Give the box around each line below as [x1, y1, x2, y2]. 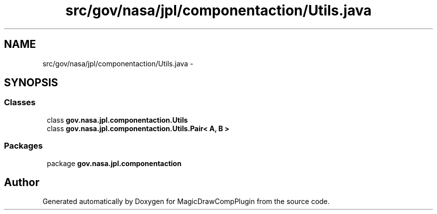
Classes [4, 97, 36, 108]
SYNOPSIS [4, 76, 58, 89]
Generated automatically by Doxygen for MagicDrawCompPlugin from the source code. [42, 197, 330, 206]
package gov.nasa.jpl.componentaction [47, 159, 182, 168]
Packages [4, 141, 43, 151]
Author [4, 176, 39, 189]
